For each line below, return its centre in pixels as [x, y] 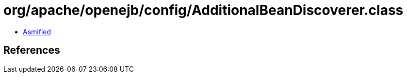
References [32, 50]
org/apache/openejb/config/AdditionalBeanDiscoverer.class [203, 10]
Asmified [37, 31]
